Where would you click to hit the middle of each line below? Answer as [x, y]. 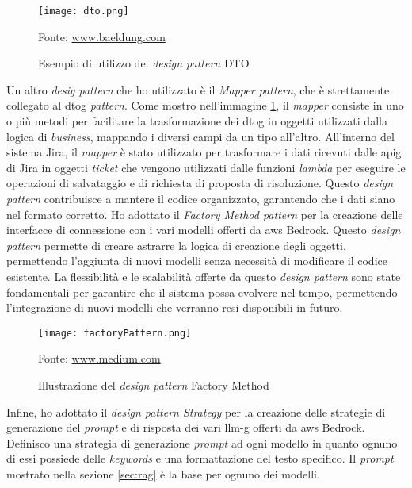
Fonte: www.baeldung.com [102, 36]
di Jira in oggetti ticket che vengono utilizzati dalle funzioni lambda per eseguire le [206, 167]
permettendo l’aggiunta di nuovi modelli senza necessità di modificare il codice [197, 261]
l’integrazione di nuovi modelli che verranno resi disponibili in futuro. [175, 307]
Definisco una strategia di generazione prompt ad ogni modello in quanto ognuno [202, 442]
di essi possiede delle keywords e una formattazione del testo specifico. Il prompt [200, 458]
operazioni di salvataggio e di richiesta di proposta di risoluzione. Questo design [200, 183]
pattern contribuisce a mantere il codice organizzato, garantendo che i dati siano [201, 198]
